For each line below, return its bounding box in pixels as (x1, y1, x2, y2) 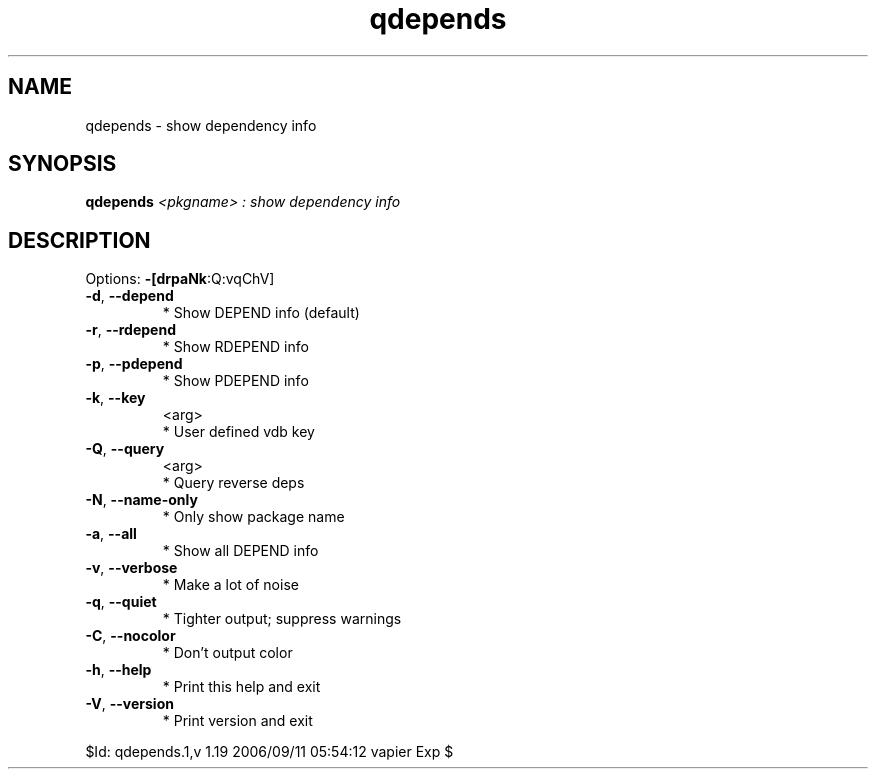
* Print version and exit (162, 712, 313, 730)
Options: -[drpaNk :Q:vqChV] (85, 270, 275, 288)
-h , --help (85, 661, 152, 679)
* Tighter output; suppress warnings (162, 610, 402, 628)
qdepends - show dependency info (85, 116, 317, 134)
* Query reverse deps (162, 474, 305, 492)
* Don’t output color (162, 644, 293, 662)
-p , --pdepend (85, 355, 183, 373)
